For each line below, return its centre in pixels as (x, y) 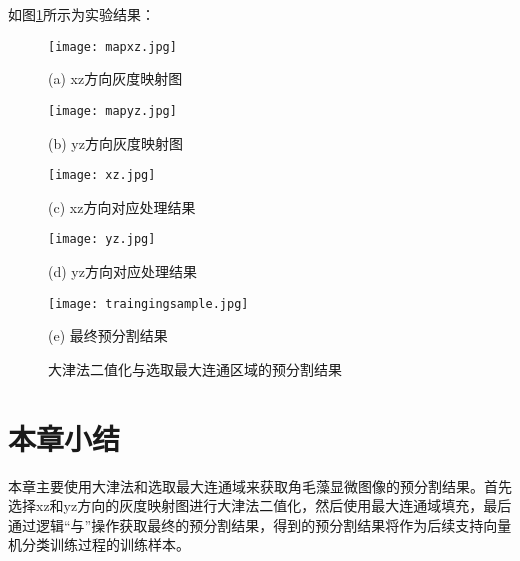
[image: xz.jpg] (102, 175)
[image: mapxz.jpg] (112, 46)
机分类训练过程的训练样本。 (99, 544)
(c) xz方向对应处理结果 (122, 206)
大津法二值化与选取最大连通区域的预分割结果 (195, 368)
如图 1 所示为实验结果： (81, 14)
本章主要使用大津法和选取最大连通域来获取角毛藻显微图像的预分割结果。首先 (260, 485)
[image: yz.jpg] (102, 239)
